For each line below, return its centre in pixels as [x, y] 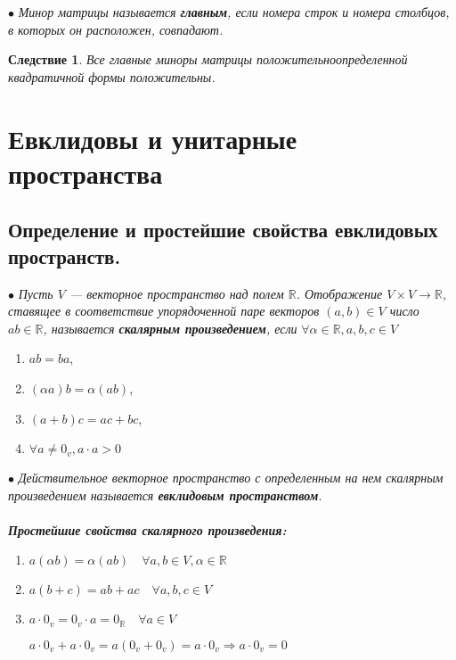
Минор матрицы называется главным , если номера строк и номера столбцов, [234, 12]
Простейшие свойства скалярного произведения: [147, 529]
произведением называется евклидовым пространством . [165, 495]
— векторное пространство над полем [176, 293]
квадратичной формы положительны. [112, 76]
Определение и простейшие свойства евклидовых [223, 230]
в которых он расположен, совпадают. [116, 29]
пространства [85, 173]
